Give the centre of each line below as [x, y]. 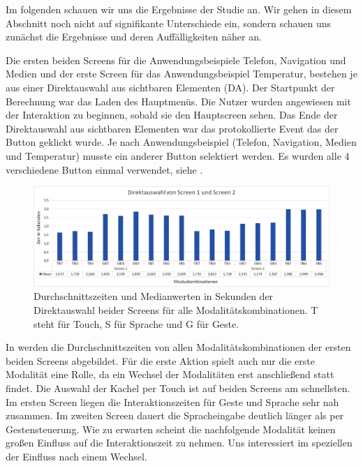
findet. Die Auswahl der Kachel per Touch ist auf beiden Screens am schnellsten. [178, 388]
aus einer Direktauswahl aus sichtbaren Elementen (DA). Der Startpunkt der [170, 87]
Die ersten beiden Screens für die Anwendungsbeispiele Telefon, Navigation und [176, 60]
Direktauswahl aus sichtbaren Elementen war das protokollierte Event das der [172, 128]
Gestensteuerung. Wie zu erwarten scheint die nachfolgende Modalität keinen [171, 429]
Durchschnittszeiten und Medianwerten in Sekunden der [154, 296]
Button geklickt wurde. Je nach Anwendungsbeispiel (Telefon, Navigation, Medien [181, 142]
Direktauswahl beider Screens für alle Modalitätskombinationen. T [176, 309]
